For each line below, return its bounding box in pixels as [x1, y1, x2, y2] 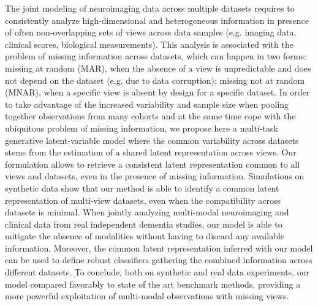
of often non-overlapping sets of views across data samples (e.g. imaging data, [5, 26, 297, 39]
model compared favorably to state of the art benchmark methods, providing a [5, 277, 301, 290]
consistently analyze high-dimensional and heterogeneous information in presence [5, 13, 309, 26]
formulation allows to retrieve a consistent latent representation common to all [5, 157, 300, 170]
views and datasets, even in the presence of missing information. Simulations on [5, 170, 305, 182]
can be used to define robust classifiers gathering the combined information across [5, 253, 312, 266]
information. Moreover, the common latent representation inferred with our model [5, 241, 313, 254]
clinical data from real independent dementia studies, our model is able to [5, 217, 282, 230]
